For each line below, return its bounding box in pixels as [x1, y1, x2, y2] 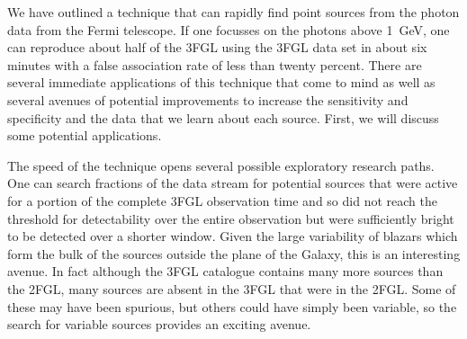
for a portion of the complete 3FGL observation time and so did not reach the [7, 191, 437, 210]
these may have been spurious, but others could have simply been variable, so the [7, 297, 457, 316]
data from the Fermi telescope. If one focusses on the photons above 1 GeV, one [7, 20, 450, 39]
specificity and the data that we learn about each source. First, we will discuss [7, 108, 439, 127]
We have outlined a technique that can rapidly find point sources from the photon [7, 3, 460, 21]
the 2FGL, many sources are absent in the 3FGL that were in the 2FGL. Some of [7, 279, 456, 298]
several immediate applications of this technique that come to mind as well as [7, 73, 436, 92]
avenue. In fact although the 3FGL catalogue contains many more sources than [7, 262, 444, 281]
